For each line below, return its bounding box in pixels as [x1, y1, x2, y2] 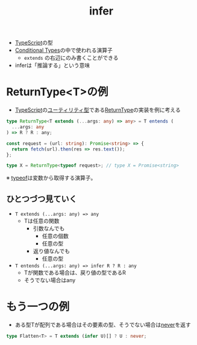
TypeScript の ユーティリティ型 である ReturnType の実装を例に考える [14, 106, 181, 114]
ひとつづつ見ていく [6, 193, 77, 204]
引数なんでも [33, 225, 65, 232]
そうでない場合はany [23, 277, 76, 284]
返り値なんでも [33, 248, 70, 255]
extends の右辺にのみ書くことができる [23, 54, 119, 62]
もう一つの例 [6, 300, 70, 314]
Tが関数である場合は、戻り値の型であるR [23, 269, 127, 276]
